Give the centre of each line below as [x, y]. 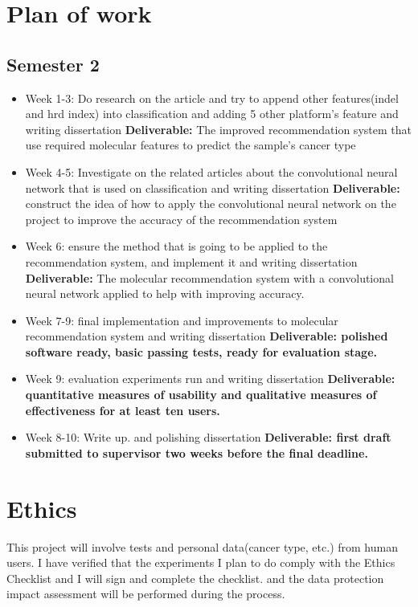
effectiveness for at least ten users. [123, 410]
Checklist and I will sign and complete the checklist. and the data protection [195, 578]
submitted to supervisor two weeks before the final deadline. [197, 452]
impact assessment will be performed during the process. [146, 594]
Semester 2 [53, 64]
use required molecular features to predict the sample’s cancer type [191, 145]
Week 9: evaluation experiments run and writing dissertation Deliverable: [210, 379]
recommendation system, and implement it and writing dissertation [191, 261]
